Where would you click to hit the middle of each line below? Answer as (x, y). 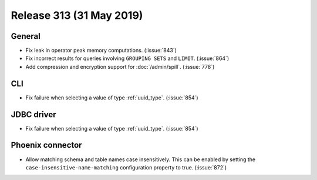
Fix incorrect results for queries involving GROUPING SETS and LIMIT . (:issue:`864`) (127, 58)
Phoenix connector (46, 145)
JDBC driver (33, 114)
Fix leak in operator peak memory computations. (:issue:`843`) (101, 51)
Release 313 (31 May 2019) (77, 15)
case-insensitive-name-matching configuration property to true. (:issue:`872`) (126, 167)
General (26, 36)
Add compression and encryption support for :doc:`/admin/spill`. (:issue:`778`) (120, 66)
